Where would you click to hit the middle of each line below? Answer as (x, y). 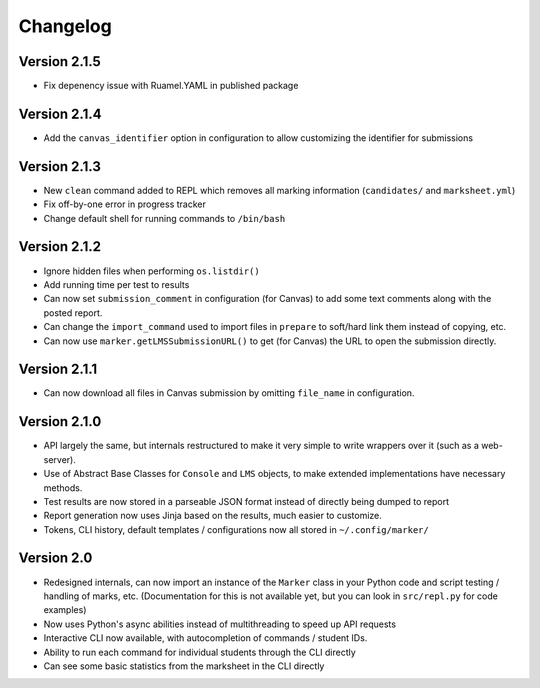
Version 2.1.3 (60, 166)
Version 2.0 (55, 558)
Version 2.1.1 (58, 369)
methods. (63, 487)
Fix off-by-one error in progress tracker (125, 204)
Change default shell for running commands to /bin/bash (164, 218)
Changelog (65, 26)
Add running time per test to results (116, 284)
